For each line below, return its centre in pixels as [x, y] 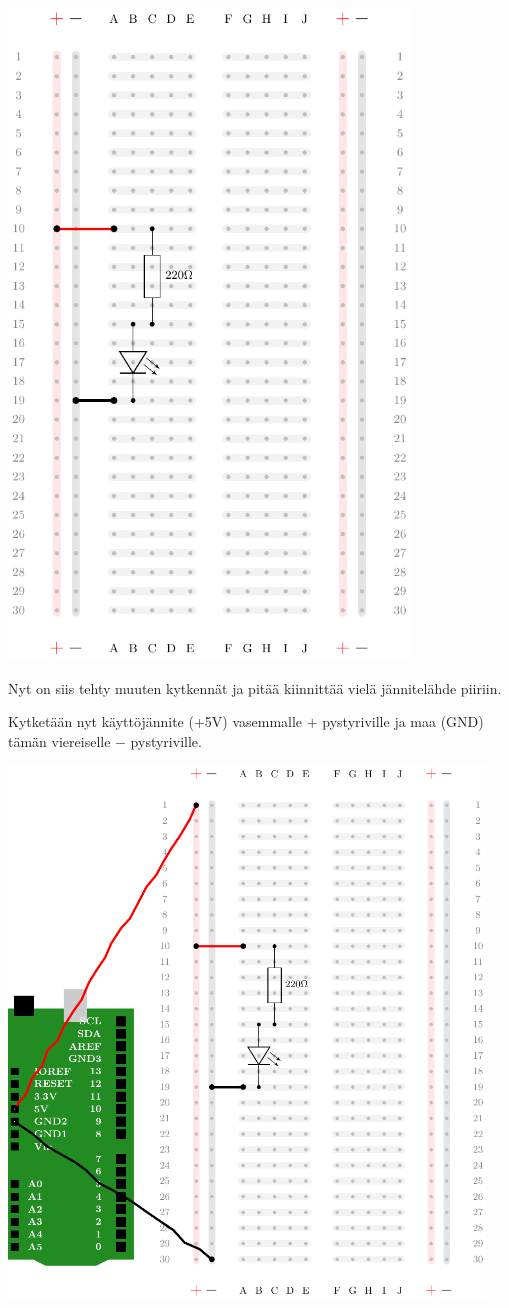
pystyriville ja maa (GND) [403, 721]
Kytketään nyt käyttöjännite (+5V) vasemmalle [155, 721]
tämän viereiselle [59, 740]
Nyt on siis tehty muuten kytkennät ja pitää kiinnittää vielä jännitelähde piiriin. [255, 687]
